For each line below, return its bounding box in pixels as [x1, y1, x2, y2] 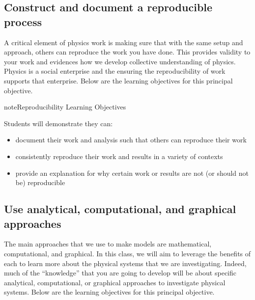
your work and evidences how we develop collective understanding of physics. [4, 56, 236, 66]
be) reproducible [15, 177, 65, 188]
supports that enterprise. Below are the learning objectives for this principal [4, 75, 233, 85]
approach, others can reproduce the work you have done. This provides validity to [4, 47, 251, 57]
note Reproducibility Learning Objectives [4, 102, 126, 112]
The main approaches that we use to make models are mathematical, [4, 239, 212, 249]
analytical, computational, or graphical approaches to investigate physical [4, 277, 226, 287]
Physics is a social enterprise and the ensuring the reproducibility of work [4, 66, 226, 76]
